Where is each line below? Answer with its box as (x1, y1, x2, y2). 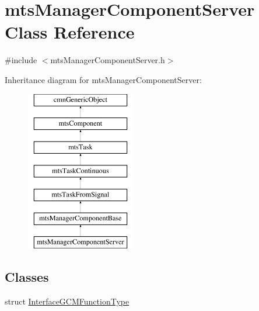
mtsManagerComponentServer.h (50, 54, 165, 66)
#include (5, 54, 37, 66)
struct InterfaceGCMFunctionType (5, 295, 129, 307)
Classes (5, 268, 49, 286)
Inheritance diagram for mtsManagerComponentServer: (5, 73, 202, 85)
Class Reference (5, 20, 135, 44)
